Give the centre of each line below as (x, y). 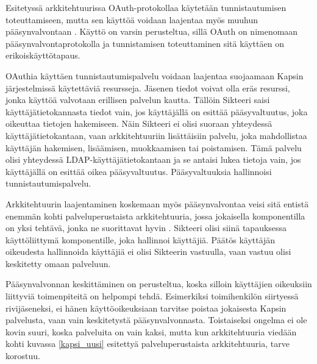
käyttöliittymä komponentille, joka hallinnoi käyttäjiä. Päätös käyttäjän (141, 239)
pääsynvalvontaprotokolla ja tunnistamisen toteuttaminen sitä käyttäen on (145, 43)
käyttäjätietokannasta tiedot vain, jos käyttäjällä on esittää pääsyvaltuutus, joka (157, 111)
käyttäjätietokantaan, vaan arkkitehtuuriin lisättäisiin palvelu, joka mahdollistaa (156, 135)
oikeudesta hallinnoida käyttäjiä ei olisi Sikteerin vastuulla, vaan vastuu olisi (148, 252)
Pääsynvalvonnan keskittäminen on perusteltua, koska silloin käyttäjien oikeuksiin (159, 284)
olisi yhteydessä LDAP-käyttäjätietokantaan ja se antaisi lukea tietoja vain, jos (153, 159)
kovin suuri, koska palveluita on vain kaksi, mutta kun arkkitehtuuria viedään (151, 331)
